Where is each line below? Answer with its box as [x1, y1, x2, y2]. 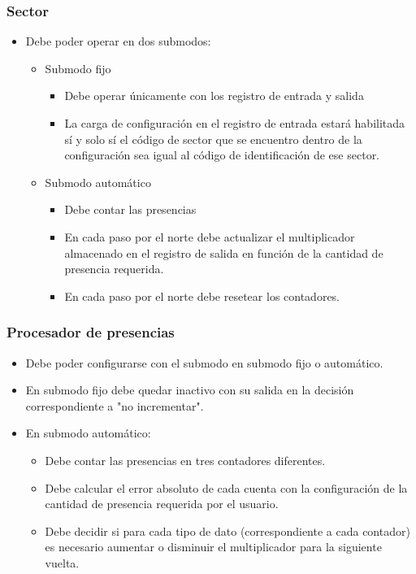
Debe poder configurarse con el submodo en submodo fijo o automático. [25, 354, 383, 371]
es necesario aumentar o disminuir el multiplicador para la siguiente [45, 538, 382, 555]
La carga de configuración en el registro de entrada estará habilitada [64, 115, 405, 131]
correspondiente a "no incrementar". [25, 397, 204, 414]
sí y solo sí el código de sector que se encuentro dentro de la [64, 130, 362, 147]
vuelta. [45, 554, 80, 571]
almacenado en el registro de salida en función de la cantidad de [64, 244, 383, 261]
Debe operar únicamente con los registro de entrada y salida [64, 87, 364, 104]
